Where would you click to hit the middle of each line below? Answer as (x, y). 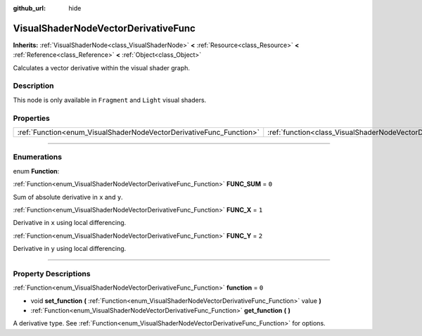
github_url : (29, 8)
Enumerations (38, 157)
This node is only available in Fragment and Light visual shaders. (110, 100)
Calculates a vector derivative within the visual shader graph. (101, 67)
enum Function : (36, 171)
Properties (32, 118)
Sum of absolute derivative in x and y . (68, 197)
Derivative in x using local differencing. (70, 223)
